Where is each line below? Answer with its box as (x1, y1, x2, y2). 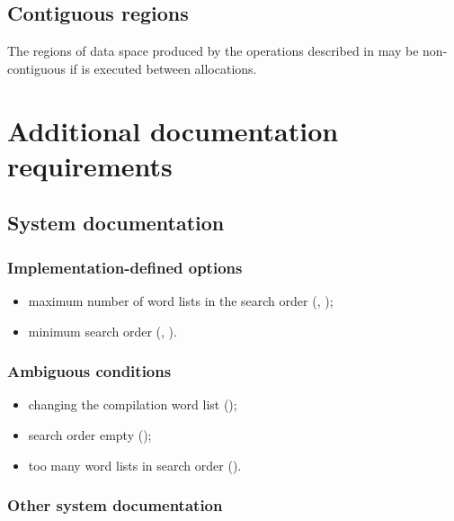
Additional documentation (7, 112, 339, 148)
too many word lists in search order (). (28, 455, 242, 474)
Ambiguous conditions (7, 360, 172, 382)
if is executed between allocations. (69, 58, 257, 77)
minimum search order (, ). (28, 321, 177, 340)
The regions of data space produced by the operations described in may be (7, 41, 419, 60)
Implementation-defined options (7, 256, 243, 278)
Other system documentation (7, 494, 223, 517)
